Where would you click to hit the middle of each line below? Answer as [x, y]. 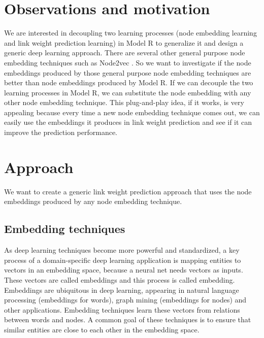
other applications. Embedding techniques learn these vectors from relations [122, 309]
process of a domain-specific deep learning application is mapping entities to [123, 260]
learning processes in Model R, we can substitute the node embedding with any [128, 92]
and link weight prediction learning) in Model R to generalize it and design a [124, 42]
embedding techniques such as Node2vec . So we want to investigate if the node [128, 62]
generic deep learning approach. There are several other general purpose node [125, 53]
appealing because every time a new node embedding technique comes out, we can [132, 112]
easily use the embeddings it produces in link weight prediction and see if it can [128, 122]
